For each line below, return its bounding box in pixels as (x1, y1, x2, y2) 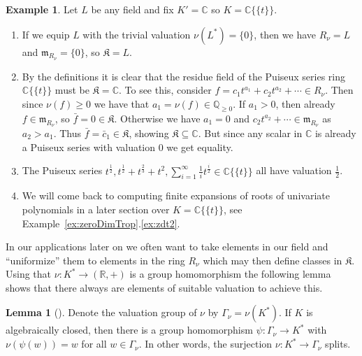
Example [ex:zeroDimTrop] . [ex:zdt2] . (22, 215, 180, 230)
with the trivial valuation (82, 27, 191, 41)
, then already (275, 96, 335, 111)
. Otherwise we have (114, 111, 201, 125)
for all (81, 336, 107, 351)
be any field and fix (91, 2, 174, 16)
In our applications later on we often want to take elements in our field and (6, 239, 328, 254)
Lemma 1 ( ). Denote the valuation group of (6, 305, 197, 320)
